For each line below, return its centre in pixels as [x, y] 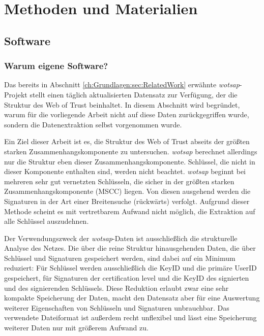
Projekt [16, 94]
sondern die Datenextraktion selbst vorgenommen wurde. [93, 124]
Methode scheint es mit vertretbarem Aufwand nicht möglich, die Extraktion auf [130, 211]
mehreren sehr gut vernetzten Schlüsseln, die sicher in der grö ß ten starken [119, 181]
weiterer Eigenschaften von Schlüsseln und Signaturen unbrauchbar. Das [117, 307]
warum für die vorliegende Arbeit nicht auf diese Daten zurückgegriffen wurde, [127, 114]
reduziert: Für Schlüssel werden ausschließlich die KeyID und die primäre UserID [130, 268]
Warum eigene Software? [56, 66]
